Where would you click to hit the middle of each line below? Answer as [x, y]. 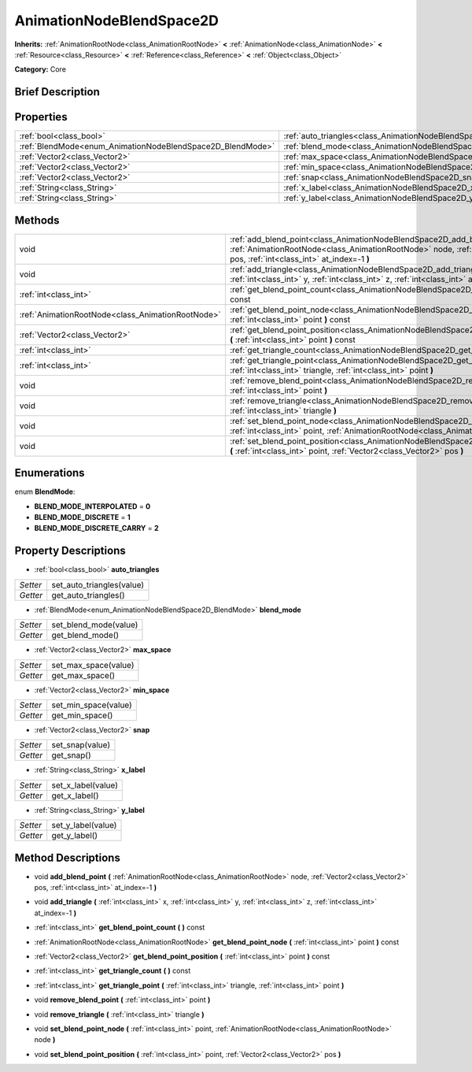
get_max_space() [83, 675]
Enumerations [50, 473]
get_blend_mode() [85, 636]
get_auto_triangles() [88, 595]
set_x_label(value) [85, 785]
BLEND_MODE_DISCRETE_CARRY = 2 [96, 529]
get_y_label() [75, 836]
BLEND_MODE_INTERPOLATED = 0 [92, 506]
